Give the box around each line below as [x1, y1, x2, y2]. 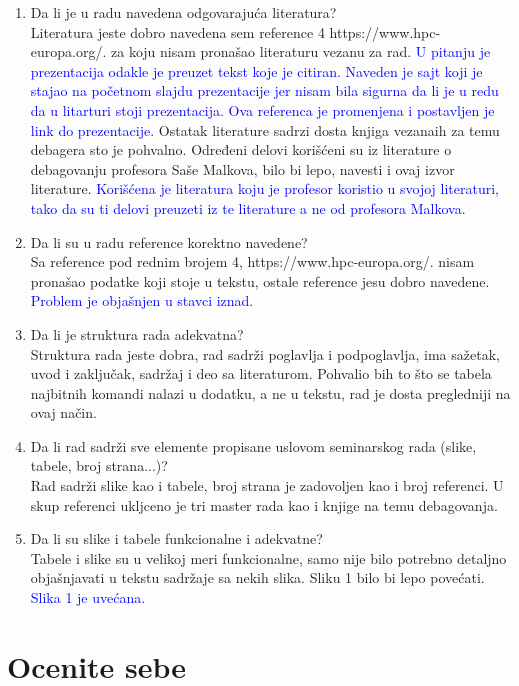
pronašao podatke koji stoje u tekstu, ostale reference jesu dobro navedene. [30, 270, 490, 291]
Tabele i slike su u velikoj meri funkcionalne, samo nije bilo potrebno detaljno [30, 547, 507, 568]
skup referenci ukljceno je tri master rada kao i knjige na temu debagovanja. [30, 494, 498, 515]
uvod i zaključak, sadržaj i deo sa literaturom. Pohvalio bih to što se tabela [30, 363, 492, 384]
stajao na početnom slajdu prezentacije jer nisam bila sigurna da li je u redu [30, 80, 499, 101]
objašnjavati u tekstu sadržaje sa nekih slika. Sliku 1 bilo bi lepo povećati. [30, 567, 485, 588]
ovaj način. [30, 402, 97, 423]
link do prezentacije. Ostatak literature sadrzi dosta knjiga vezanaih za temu [30, 119, 500, 140]
